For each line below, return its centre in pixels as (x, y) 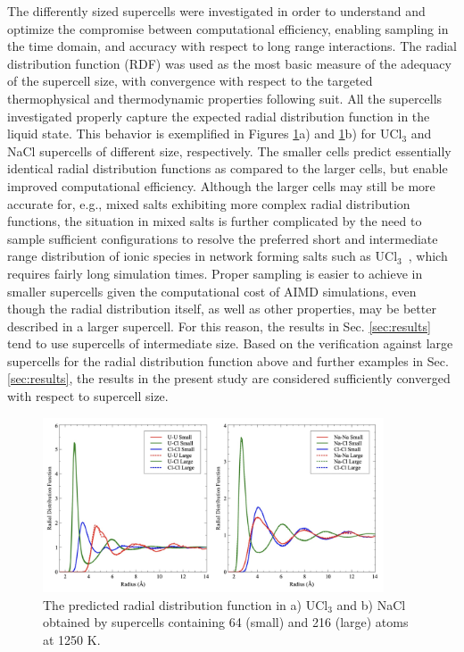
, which (428, 256)
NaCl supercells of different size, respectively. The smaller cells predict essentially (229, 150)
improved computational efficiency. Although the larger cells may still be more (221, 185)
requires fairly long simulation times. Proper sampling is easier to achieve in (215, 273)
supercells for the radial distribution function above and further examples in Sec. (228, 360)
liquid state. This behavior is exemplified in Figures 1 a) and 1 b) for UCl (205, 134)
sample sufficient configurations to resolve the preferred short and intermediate (223, 238)
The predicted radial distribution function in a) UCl (186, 604)
